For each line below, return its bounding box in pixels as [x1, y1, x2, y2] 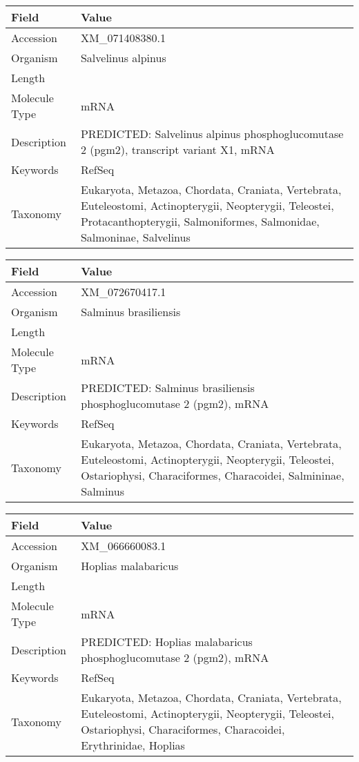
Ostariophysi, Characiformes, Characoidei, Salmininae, [81, 467, 345, 483]
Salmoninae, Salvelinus [80, 229, 191, 245]
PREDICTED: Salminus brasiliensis [81, 380, 255, 395]
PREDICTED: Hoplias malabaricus [81, 634, 253, 649]
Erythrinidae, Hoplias [81, 737, 185, 753]
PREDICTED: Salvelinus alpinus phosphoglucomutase [80, 126, 344, 141]
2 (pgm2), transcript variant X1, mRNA [80, 141, 275, 157]
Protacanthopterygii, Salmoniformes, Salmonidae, [80, 213, 320, 229]
